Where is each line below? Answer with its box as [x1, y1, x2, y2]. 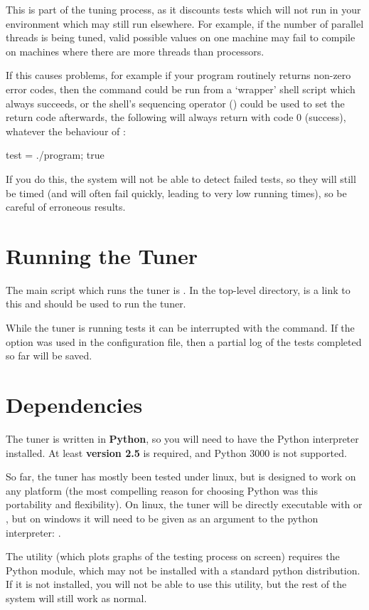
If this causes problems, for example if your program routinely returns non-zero [6, 68, 351, 83]
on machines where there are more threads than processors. [6, 43, 264, 58]
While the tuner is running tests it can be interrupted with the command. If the [6, 320, 355, 335]
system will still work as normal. [6, 590, 147, 605]
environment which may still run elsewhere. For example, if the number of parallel [6, 16, 364, 31]
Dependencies [6, 390, 143, 419]
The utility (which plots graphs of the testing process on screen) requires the [6, 549, 340, 564]
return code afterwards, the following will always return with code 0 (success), [6, 110, 346, 125]
